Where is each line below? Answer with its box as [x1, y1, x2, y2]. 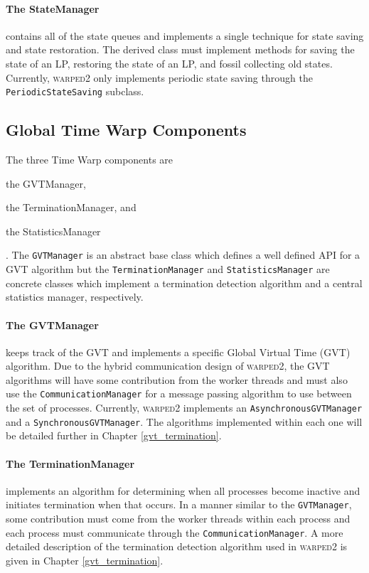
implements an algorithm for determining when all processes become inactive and [6, 483, 360, 498]
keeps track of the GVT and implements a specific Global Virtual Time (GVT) [6, 344, 351, 359]
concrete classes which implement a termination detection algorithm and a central [6, 275, 363, 290]
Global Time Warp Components [6, 119, 247, 141]
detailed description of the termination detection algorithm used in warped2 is [6, 539, 348, 554]
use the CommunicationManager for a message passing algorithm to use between [6, 386, 352, 401]
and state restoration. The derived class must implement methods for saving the [6, 42, 355, 57]
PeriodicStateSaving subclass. [6, 84, 144, 99]
